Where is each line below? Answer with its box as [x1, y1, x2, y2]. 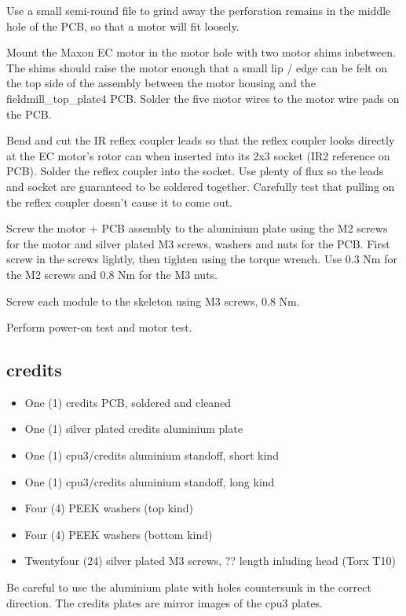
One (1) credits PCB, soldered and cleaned [24, 394, 232, 410]
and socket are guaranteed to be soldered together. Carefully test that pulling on [6, 178, 395, 194]
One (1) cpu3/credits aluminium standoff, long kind [24, 473, 275, 489]
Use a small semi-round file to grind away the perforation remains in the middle [6, 2, 391, 18]
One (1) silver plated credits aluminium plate [24, 420, 243, 437]
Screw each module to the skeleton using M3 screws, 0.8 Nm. [6, 292, 300, 309]
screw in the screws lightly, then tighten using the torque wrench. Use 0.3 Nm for [6, 251, 397, 267]
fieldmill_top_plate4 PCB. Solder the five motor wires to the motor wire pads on [6, 90, 400, 106]
